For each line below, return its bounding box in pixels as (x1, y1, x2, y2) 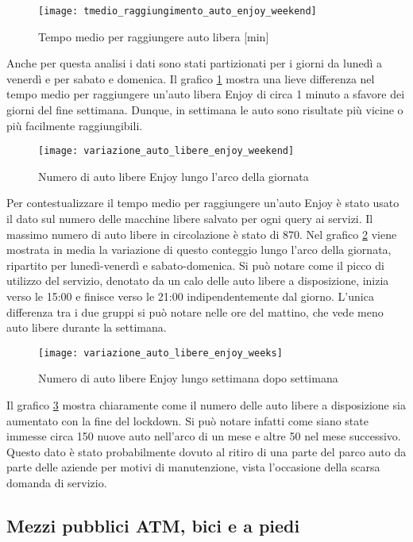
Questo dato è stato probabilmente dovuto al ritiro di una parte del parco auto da (6, 443, 407, 459)
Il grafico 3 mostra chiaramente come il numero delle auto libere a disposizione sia (6, 397, 406, 413)
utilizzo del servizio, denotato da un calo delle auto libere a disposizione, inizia (6, 272, 389, 289)
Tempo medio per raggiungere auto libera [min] (38, 28, 269, 44)
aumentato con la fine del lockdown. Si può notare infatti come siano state (6, 412, 369, 429)
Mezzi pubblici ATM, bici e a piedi (6, 513, 300, 538)
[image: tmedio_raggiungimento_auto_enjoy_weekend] (38, 6, 317, 17)
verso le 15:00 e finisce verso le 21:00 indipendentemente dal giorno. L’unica (6, 288, 374, 305)
